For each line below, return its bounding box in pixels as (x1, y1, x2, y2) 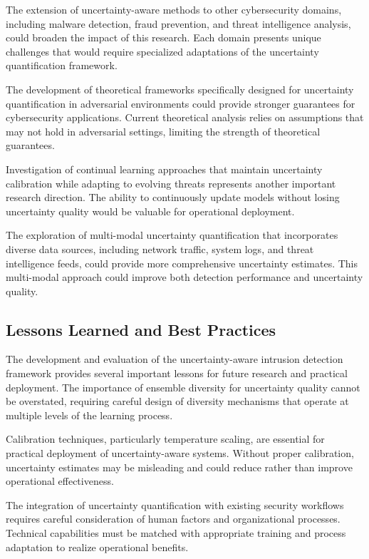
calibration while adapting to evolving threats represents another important (6, 175, 336, 190)
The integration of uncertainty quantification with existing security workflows (6, 497, 344, 512)
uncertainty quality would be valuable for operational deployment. (6, 203, 295, 218)
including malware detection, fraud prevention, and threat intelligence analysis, (6, 16, 351, 31)
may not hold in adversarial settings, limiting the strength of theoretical (6, 123, 321, 138)
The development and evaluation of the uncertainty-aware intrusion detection (6, 352, 343, 366)
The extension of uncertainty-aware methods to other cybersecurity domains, (6, 2, 342, 16)
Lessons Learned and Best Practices (6, 318, 276, 340)
